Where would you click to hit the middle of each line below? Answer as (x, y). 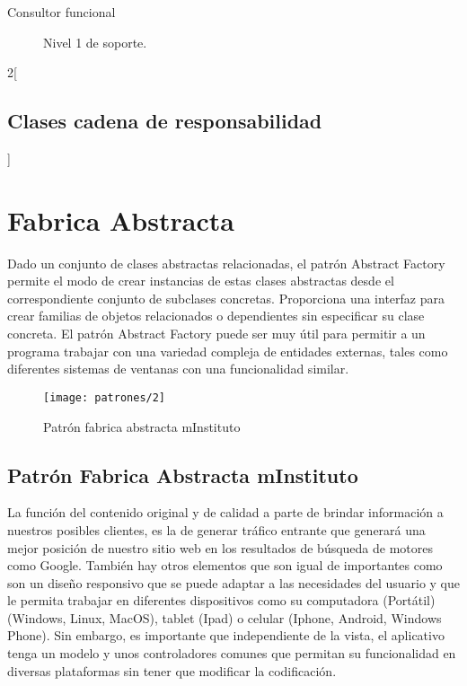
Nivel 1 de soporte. (95, 42)
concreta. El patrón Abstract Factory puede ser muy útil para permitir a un (216, 334)
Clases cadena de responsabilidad (165, 121)
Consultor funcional (62, 12)
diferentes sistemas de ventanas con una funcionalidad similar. (178, 369)
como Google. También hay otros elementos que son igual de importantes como (225, 565)
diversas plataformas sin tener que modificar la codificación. (172, 670)
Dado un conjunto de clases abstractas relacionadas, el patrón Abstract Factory (226, 263)
